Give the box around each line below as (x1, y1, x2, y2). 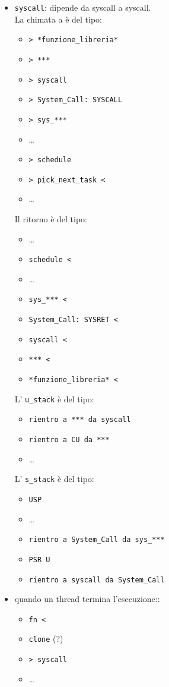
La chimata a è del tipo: (14, 12, 102, 25)
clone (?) (28, 632, 63, 645)
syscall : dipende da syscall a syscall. (14, 1, 151, 13)
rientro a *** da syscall (28, 415, 131, 424)
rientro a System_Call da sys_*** (28, 535, 165, 544)
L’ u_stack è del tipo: (14, 392, 94, 405)
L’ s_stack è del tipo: (14, 472, 94, 485)
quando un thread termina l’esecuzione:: (14, 593, 160, 605)
